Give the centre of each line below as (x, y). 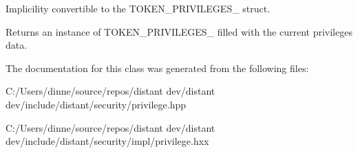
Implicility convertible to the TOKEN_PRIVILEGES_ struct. (138, 8)
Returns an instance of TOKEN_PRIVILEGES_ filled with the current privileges (179, 31)
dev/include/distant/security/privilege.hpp (96, 104)
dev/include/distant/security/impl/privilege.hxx (107, 141)
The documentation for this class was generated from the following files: (157, 68)
